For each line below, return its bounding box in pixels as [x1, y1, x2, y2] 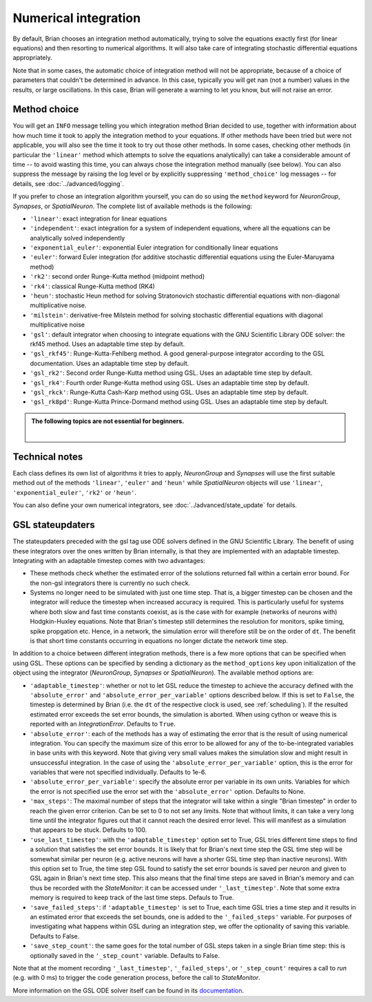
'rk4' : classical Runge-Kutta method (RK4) [30, 282, 155, 290]
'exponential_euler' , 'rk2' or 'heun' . [12, 488, 137, 496]
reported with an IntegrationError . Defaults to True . [30, 720, 176, 728]
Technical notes [12, 451, 83, 462]
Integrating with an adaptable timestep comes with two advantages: [12, 556, 206, 564]
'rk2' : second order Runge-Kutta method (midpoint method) [30, 272, 205, 280]
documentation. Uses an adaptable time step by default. [30, 359, 189, 367]
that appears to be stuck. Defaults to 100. [30, 826, 147, 834]
